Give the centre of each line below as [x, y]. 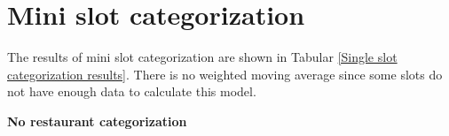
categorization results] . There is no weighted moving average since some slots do [225, 74]
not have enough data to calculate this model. [132, 91]
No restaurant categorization [97, 121]
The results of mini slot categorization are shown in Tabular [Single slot [202, 57]
